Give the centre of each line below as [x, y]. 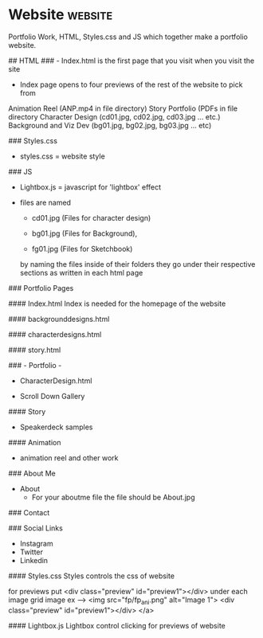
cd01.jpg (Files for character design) [91, 217]
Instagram [36, 543]
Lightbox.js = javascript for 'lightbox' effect [90, 187]
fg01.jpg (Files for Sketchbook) [82, 249]
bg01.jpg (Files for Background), [84, 233]
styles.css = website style [62, 156]
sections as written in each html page [81, 272]
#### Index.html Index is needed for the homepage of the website [117, 303]
